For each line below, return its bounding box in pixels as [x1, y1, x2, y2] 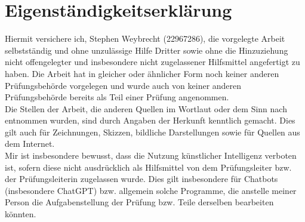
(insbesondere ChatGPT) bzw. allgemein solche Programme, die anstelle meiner [5, 184, 297, 196]
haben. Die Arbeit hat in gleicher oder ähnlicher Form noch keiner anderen [5, 67, 279, 79]
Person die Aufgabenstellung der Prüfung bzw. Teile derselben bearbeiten [5, 196, 274, 208]
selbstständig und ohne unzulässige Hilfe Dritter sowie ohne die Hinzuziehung [5, 44, 288, 56]
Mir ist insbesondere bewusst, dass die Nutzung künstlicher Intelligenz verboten [5, 149, 297, 162]
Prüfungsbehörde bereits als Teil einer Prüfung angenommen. [5, 91, 229, 103]
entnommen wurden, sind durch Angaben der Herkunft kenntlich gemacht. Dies [5, 114, 295, 127]
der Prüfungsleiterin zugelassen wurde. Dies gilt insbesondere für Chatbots [5, 172, 278, 185]
